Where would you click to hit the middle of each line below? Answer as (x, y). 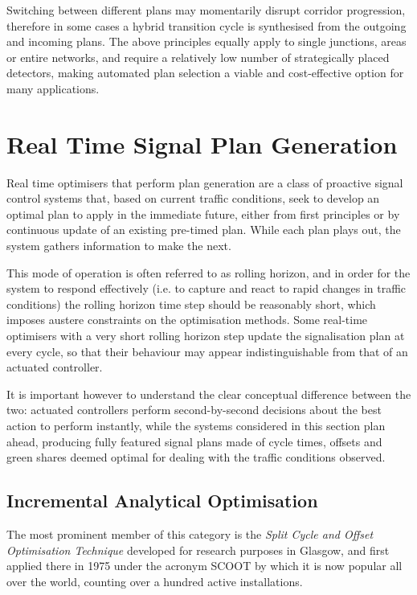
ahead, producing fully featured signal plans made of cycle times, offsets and (194, 441)
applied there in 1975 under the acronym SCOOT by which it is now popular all (204, 566)
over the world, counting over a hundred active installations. (155, 581)
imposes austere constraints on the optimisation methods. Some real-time (187, 320)
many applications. (53, 88)
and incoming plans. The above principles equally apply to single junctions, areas (206, 41)
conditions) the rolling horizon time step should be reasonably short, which (191, 304)
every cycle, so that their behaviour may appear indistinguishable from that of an (207, 351)
